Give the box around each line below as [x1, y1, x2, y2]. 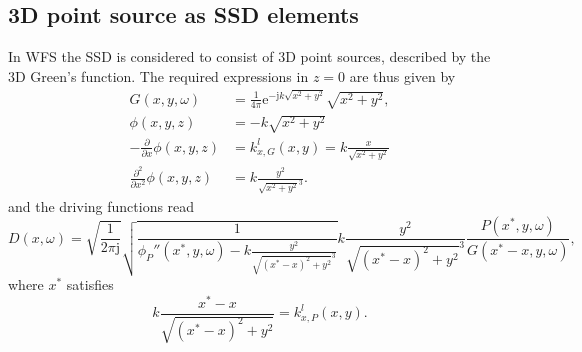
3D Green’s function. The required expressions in [8, 65, 309, 86]
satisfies [66, 274, 114, 295]
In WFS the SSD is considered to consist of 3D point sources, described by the [8, 46, 491, 67]
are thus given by [349, 65, 456, 86]
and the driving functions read [8, 195, 195, 216]
